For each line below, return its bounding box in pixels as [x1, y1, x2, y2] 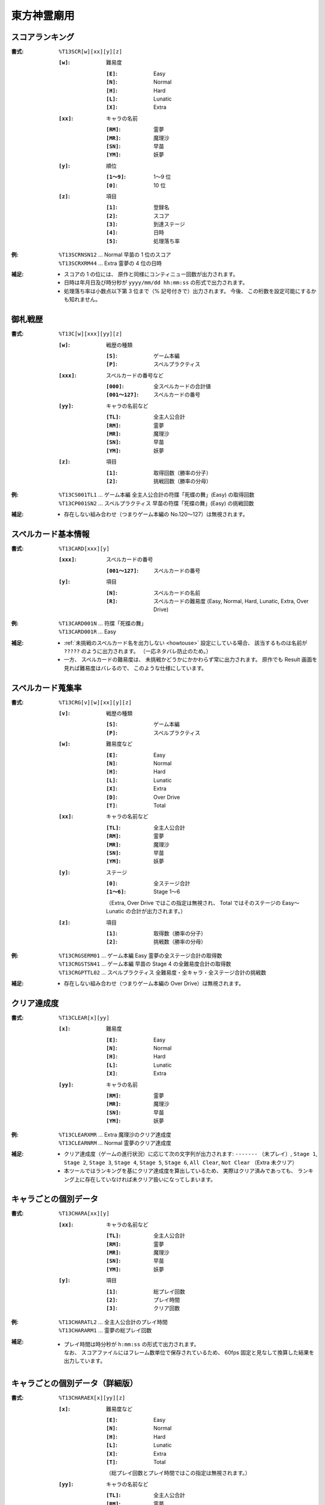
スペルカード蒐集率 [11, 683, 82, 693]
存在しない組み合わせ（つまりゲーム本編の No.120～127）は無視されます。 [64, 510, 249, 518]
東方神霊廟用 [11, 9, 75, 22]
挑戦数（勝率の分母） [153, 938, 206, 945]
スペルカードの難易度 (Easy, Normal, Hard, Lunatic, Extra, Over [153, 598, 309, 605]
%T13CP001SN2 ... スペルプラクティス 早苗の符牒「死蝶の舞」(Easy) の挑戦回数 [58, 500, 254, 507]
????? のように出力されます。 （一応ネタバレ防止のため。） [64, 647, 212, 654]
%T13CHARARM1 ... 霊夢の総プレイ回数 [58, 1327, 152, 1334]
